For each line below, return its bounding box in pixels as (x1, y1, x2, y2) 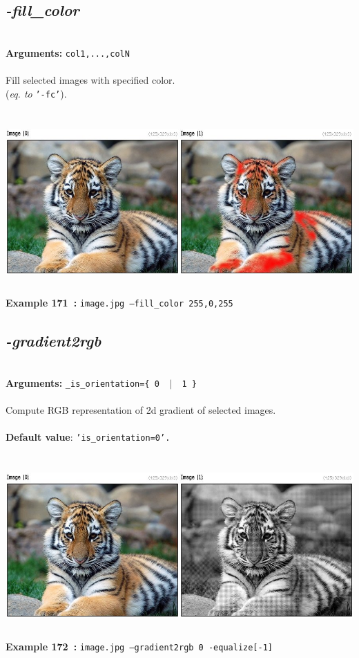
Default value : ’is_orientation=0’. (6, 430, 171, 444)
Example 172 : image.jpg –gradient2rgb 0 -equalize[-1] (6, 639, 273, 654)
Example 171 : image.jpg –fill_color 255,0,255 (6, 295, 233, 310)
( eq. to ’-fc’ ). (6, 86, 67, 100)
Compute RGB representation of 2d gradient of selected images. (6, 403, 276, 417)
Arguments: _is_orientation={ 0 (6, 375, 159, 390)
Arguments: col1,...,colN (6, 45, 130, 60)
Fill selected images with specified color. (6, 73, 175, 87)
